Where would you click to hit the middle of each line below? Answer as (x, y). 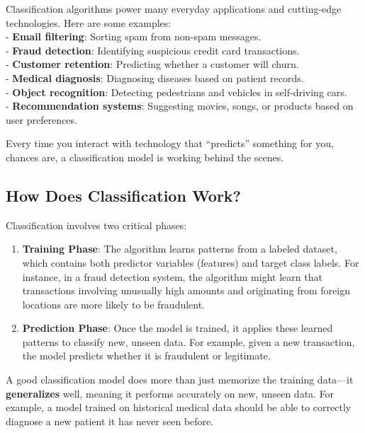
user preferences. (41, 119)
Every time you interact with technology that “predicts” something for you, (170, 143)
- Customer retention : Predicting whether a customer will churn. (152, 64)
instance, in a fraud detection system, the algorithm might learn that (172, 276)
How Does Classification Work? (124, 195)
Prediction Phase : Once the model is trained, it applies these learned (178, 328)
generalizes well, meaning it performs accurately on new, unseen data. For (170, 393)
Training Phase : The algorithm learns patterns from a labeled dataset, (180, 249)
